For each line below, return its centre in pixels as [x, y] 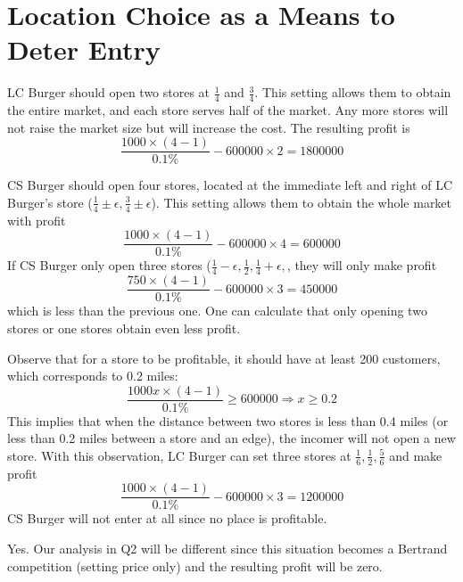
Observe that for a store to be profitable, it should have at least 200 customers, [224, 358]
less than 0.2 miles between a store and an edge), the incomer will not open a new [231, 438]
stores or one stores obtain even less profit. [124, 328]
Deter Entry [84, 49]
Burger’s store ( [50, 202]
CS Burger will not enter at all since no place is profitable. [167, 518]
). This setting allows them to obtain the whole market [302, 202]
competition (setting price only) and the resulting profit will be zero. [195, 566]
